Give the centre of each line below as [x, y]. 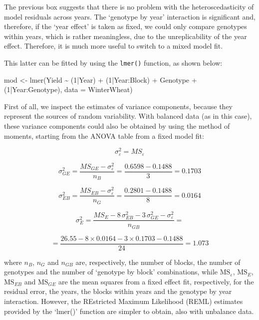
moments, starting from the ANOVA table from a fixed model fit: [104, 135]
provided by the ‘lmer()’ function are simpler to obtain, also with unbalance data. [129, 311]
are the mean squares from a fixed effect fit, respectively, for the [156, 281]
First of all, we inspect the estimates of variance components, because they [119, 106]
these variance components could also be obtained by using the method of [117, 126]
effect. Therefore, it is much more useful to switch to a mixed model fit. [114, 46]
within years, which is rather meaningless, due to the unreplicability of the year [126, 36]
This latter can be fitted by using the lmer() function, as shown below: [113, 62]
